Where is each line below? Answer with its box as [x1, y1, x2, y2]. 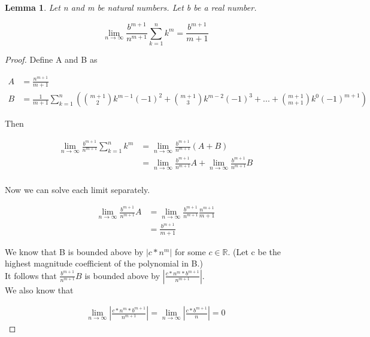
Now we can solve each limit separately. [5, 183, 150, 195]
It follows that [5, 269, 57, 281]
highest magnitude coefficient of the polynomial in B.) [5, 257, 203, 269]
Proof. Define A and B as [5, 53, 98, 65]
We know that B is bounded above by [5, 245, 144, 258]
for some [174, 245, 206, 258]
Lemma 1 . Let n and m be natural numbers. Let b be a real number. [5, 1, 257, 13]
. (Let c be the [228, 245, 281, 258]
